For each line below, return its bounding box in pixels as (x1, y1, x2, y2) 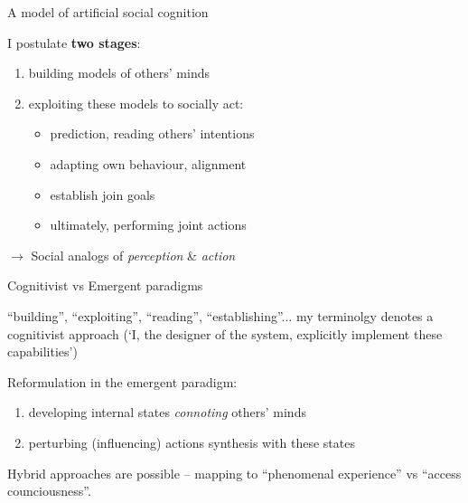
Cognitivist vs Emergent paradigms (7, 276, 203, 295)
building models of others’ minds (28, 63, 210, 82)
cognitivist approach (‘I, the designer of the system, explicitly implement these (7, 324, 443, 343)
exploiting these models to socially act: (28, 93, 244, 112)
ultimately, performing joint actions (50, 215, 247, 234)
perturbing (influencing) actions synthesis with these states (28, 432, 355, 451)
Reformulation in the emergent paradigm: (7, 372, 238, 391)
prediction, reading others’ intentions (50, 124, 255, 143)
